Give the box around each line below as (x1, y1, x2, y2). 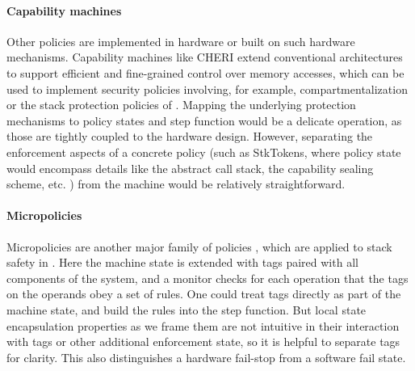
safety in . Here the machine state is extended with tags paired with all (6, 254, 358, 271)
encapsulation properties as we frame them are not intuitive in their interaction (6, 317, 400, 334)
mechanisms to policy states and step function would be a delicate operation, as (6, 112, 402, 129)
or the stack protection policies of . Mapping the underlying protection (6, 96, 356, 113)
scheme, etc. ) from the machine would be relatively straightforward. (6, 175, 346, 192)
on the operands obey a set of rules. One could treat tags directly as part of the (6, 285, 401, 302)
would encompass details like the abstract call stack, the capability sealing (6, 159, 374, 176)
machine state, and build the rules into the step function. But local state (6, 301, 367, 318)
